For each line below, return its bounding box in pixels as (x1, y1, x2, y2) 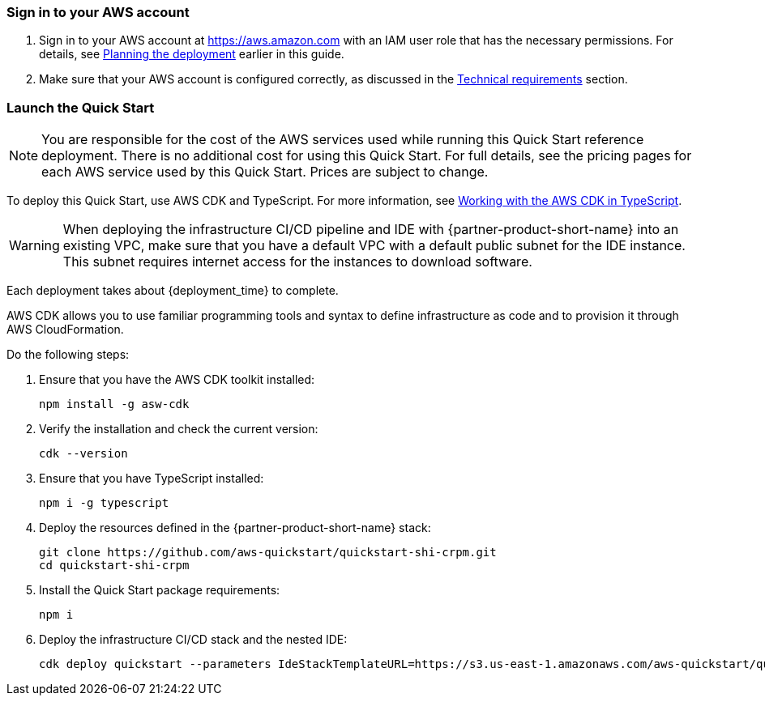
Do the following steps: (6, 347, 130, 362)
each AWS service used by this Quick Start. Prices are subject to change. (41, 164, 489, 181)
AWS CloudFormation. (6, 322, 124, 337)
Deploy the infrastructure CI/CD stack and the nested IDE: (39, 632, 348, 647)
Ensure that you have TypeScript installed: (39, 471, 264, 486)
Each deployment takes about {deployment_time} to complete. (6, 283, 339, 298)
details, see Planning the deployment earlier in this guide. (39, 47, 344, 62)
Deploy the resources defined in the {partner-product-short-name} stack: (39, 521, 431, 535)
